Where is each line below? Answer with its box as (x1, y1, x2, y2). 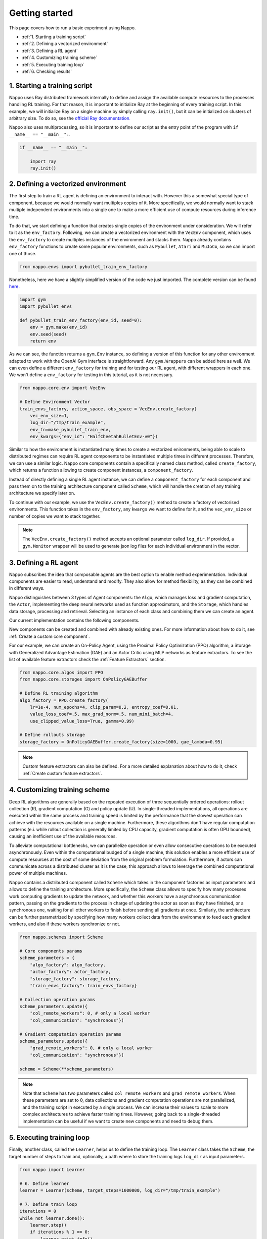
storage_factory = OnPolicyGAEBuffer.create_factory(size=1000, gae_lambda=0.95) (19, 739, 223, 744)
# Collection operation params (19, 997, 96, 1002)
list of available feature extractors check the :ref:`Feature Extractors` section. (9, 656, 166, 662)
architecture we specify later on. (9, 490, 75, 496)
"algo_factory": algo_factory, (30, 962, 106, 967)
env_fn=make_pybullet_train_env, (30, 427, 111, 432)
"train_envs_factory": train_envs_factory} (30, 983, 137, 988)
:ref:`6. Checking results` (21, 68, 72, 74)
